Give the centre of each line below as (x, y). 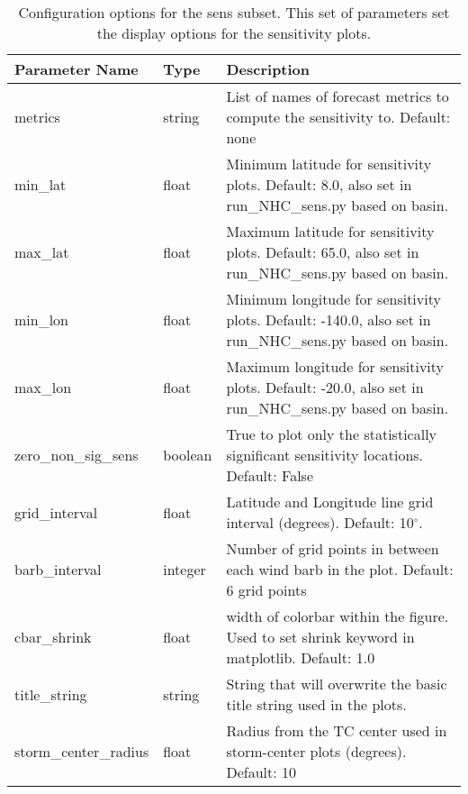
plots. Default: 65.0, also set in (323, 252)
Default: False (270, 475)
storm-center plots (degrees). (316, 751)
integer (184, 569)
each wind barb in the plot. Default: (340, 569)
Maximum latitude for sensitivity (330, 231)
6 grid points (266, 590)
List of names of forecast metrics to (337, 96)
